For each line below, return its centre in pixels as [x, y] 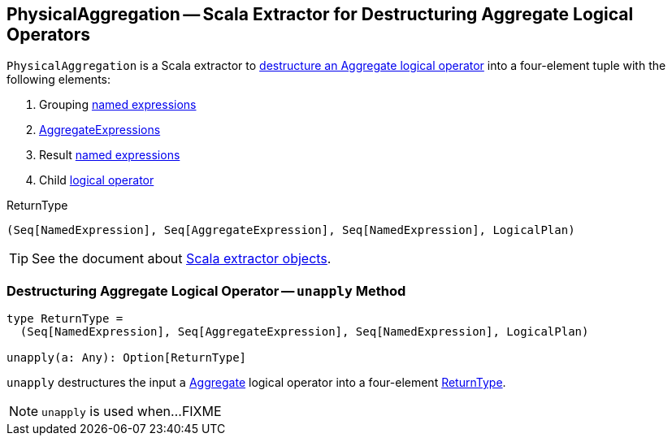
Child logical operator [97, 180]
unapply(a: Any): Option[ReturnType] [127, 358]
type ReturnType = [65, 319]
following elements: [59, 80]
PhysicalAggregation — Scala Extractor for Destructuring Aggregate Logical [320, 14]
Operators [49, 35]
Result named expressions [110, 155]
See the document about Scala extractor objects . [182, 259]
